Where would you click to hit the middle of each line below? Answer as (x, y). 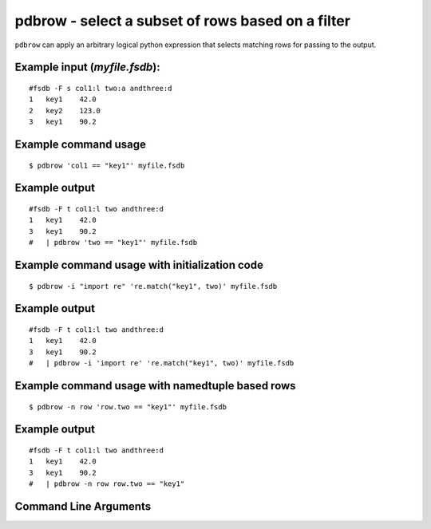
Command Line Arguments (83, 506)
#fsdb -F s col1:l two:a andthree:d (101, 88)
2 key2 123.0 (65, 111)
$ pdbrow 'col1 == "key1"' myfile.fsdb (107, 165)
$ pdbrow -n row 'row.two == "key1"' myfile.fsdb (128, 407)
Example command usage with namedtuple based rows (155, 386)
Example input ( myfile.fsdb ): (88, 67)
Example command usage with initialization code (139, 264)
